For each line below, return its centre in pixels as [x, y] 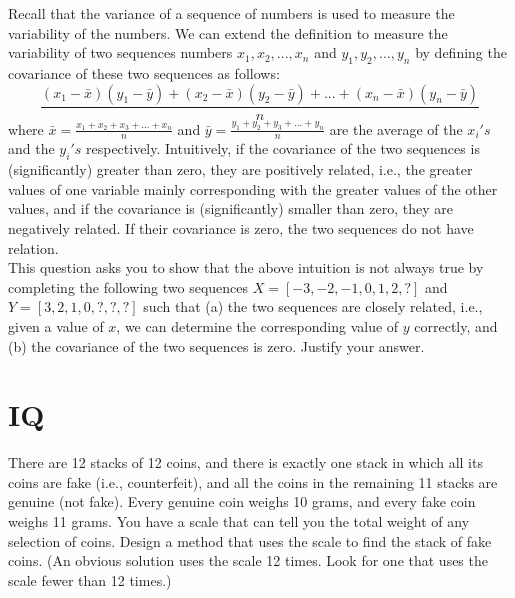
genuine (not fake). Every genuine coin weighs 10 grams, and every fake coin [242, 501]
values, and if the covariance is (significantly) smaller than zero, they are [230, 208]
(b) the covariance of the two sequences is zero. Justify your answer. [216, 345]
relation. [33, 247]
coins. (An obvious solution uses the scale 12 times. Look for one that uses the [248, 560]
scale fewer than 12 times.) [90, 579]
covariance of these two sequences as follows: [144, 72]
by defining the [461, 52]
